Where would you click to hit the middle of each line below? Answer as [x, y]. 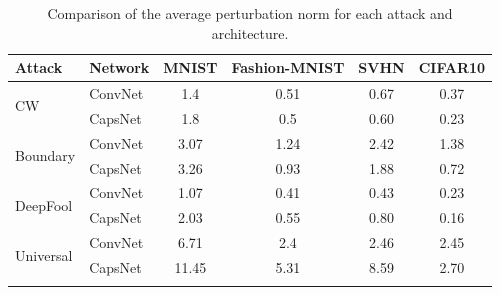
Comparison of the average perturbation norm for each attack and [250, 13]
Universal [44, 254]
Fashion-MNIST [288, 67]
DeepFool [44, 204]
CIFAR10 [452, 67]
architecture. [250, 32]
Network [119, 67]
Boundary [45, 155]
